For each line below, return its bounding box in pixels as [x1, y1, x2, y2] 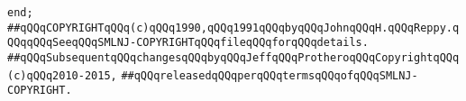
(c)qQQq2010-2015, [7, 69, 117, 82]
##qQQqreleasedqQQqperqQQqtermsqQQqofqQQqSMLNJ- [121, 69, 418, 82]
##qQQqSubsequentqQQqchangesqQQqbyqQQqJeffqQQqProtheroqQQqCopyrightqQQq [7, 50, 460, 64]
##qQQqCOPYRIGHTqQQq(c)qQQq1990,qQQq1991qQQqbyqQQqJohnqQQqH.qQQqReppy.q [7, 21, 460, 34]
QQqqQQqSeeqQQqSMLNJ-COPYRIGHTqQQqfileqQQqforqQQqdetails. [7, 36, 369, 50]
